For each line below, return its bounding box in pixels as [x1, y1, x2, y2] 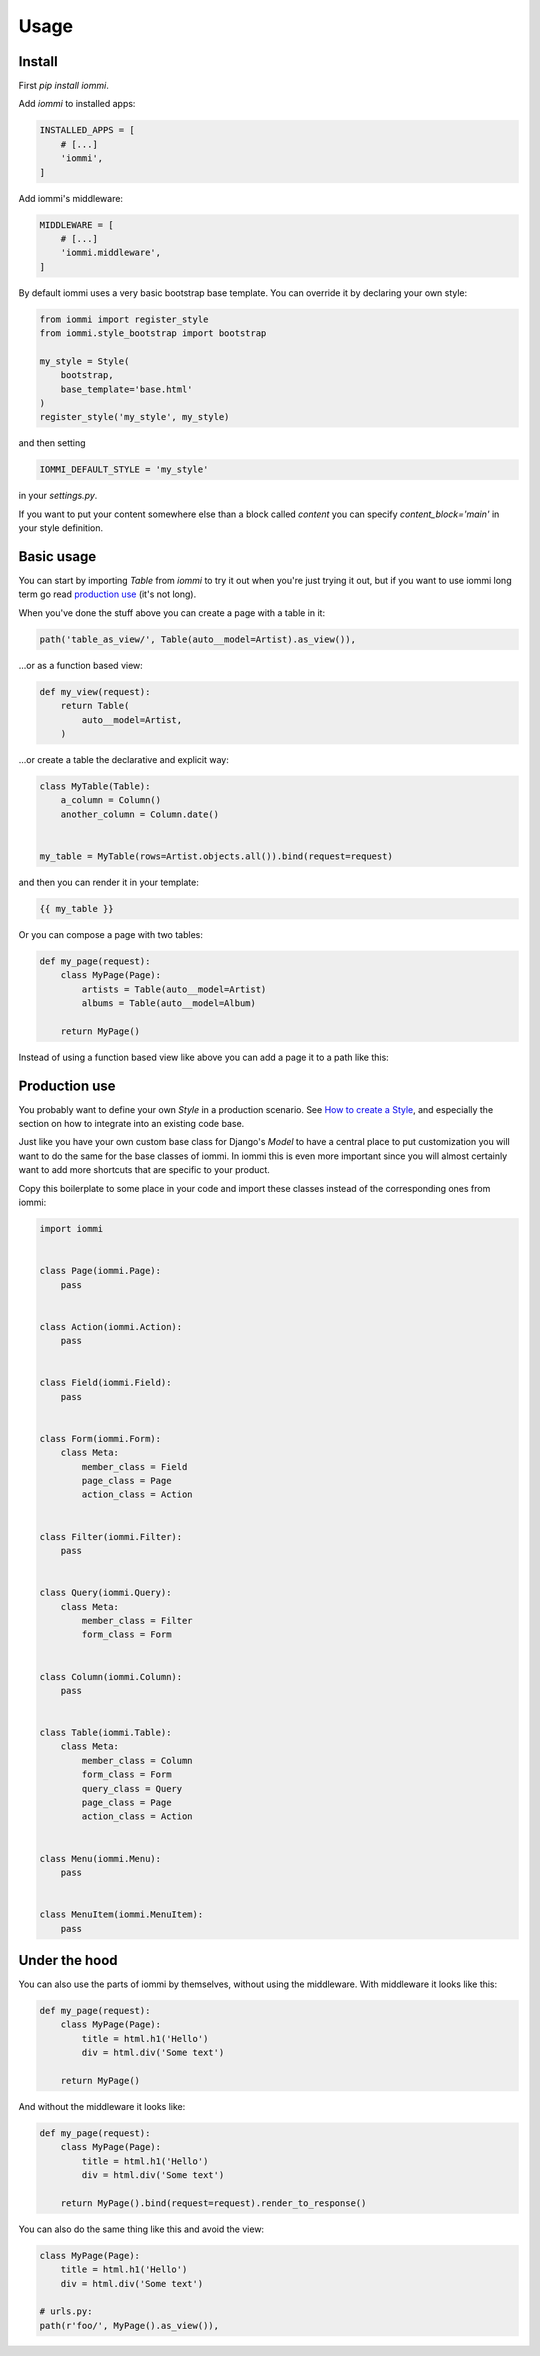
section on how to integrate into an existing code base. [18, 1118, 245, 1130]
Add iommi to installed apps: [18, 98, 136, 110]
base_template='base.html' [60, 383, 194, 395]
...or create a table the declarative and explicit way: [18, 753, 229, 765]
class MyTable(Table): [39, 780, 151, 792]
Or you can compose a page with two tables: [18, 928, 204, 940]
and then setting [18, 437, 86, 449]
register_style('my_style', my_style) [39, 411, 230, 423]
